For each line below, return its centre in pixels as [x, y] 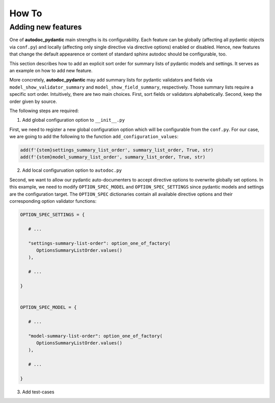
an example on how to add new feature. [51, 70]
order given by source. [33, 101]
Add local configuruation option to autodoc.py [72, 170]
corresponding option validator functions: [53, 201]
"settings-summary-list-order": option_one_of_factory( [99, 243]
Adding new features [46, 27]
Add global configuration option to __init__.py [73, 120]
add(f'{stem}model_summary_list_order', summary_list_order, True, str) [113, 157]
